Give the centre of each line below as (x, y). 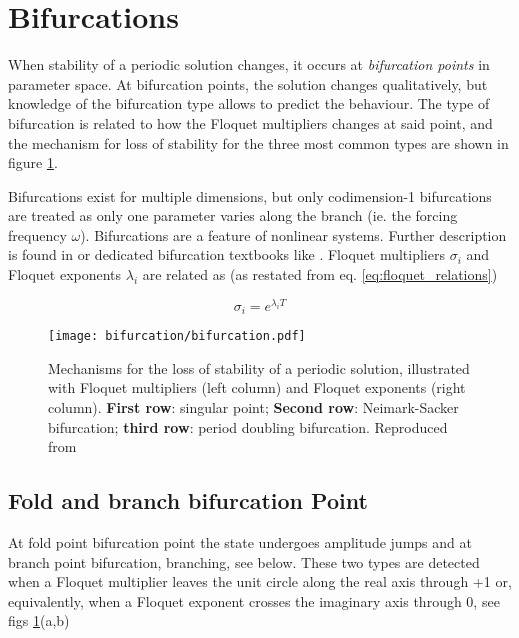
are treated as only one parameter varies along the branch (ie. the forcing (233, 215)
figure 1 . (33, 162)
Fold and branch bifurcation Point (188, 500)
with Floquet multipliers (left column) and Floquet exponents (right (257, 387)
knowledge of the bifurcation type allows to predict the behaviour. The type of (249, 103)
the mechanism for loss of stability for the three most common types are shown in (258, 142)
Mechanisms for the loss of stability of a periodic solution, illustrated (259, 367)
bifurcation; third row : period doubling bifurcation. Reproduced (248, 426)
